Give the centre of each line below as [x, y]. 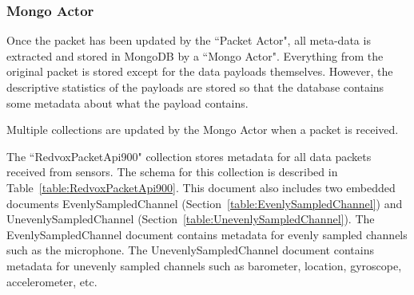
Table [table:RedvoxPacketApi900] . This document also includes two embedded [201, 187]
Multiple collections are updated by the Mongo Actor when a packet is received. [203, 130]
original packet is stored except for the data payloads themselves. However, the [200, 71]
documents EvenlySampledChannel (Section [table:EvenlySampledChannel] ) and [205, 203]
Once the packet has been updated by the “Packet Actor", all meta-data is [189, 40]
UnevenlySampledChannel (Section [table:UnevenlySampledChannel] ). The [191, 219]
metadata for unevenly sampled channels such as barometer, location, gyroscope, [204, 265]
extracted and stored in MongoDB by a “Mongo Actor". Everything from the [195, 55]
